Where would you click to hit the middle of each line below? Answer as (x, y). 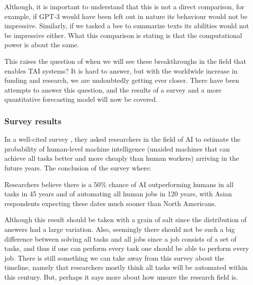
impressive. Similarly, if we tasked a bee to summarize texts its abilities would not (127, 26)
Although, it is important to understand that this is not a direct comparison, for (124, 6)
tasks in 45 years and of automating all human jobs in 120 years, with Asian (118, 194)
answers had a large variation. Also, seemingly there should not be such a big (120, 229)
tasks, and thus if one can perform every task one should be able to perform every (127, 248)
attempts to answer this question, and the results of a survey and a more (113, 89)
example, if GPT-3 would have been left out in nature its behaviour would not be (126, 16)
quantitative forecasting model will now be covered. (81, 99)
